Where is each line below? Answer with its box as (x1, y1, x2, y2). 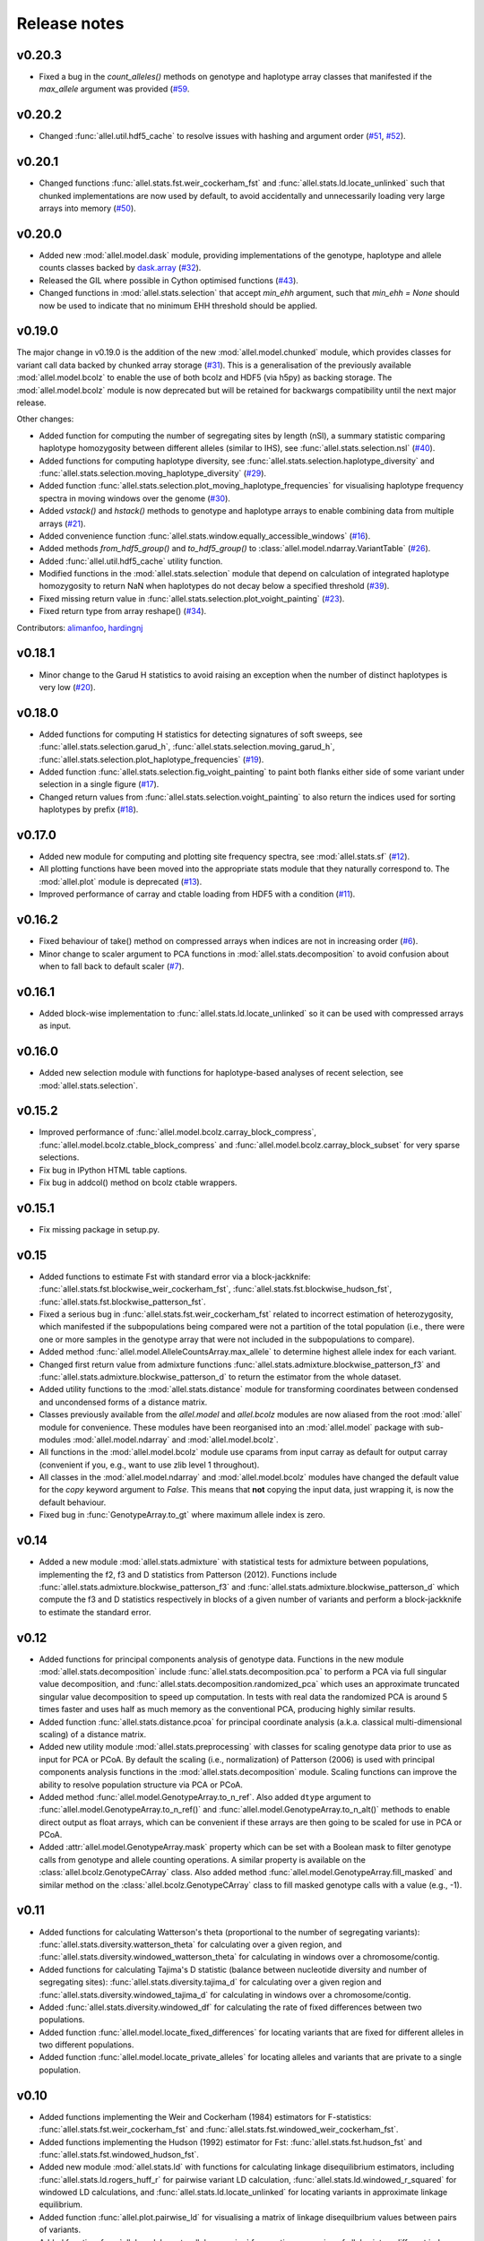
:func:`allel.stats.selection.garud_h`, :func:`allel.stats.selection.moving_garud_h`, (39, 741, 335, 752)
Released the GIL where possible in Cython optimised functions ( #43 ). (39, 274, 299, 286)
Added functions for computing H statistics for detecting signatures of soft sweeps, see (39, 729, 363, 740)
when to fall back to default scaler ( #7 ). (39, 960, 185, 972)
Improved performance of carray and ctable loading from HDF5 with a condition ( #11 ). (39, 888, 356, 900)
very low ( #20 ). (39, 681, 96, 692)
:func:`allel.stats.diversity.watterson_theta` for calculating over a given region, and (39, 1939, 342, 1950)
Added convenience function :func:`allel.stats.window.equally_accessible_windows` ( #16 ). (39, 530, 371, 541)
